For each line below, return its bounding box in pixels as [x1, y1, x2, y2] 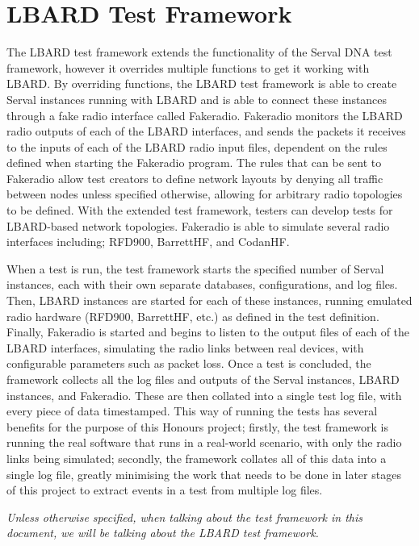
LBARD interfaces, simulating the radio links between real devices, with [6, 339, 364, 356]
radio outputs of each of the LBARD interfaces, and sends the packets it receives [6, 123, 406, 140]
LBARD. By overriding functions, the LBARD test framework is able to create [6, 75, 397, 92]
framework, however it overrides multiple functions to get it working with [6, 59, 370, 76]
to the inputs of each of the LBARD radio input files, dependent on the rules [6, 138, 388, 155]
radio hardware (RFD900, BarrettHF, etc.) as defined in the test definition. [6, 307, 379, 324]
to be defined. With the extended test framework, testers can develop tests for [6, 202, 393, 219]
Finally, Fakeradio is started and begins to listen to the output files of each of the [6, 323, 410, 340]
